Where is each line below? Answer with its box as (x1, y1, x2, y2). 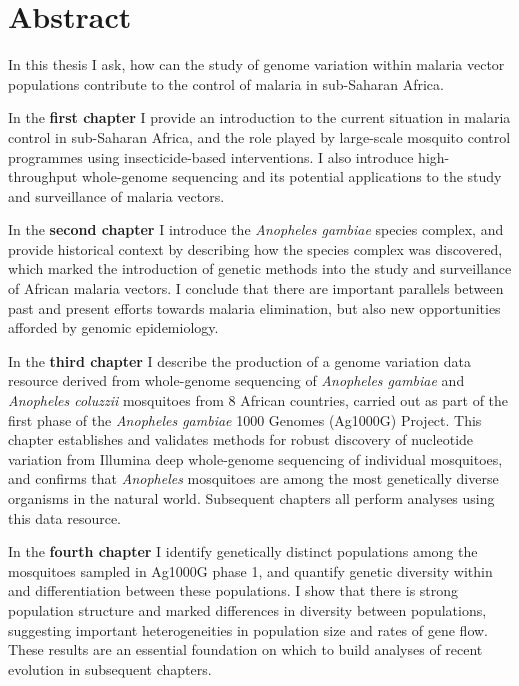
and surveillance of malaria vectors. (8, 185, 225, 206)
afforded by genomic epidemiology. (8, 317, 219, 338)
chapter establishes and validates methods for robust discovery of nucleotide (8, 429, 474, 450)
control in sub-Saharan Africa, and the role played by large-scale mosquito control (8, 126, 511, 147)
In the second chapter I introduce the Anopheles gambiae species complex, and (8, 219, 504, 240)
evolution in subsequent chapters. (8, 658, 212, 679)
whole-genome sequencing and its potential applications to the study (81, 166, 502, 187)
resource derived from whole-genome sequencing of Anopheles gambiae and (8, 370, 465, 391)
